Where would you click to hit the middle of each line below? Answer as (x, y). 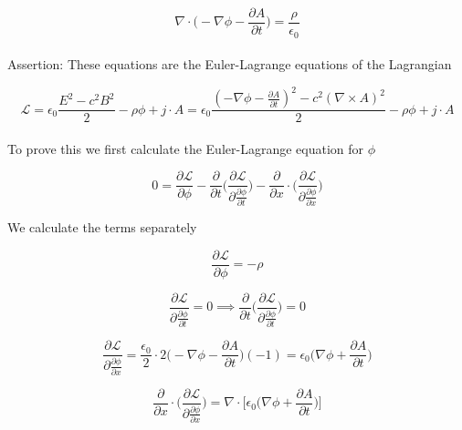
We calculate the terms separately (102, 226)
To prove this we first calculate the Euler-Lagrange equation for (186, 148)
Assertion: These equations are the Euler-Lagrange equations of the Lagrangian (230, 64)
